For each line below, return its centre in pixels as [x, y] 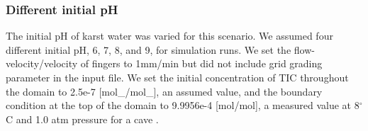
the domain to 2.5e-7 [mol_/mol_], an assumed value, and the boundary [164, 91]
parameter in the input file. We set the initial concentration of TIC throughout [177, 77]
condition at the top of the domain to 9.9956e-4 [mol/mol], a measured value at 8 [183, 105]
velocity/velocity [42, 63]
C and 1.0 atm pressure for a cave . [82, 119]
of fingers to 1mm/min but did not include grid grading [201, 63]
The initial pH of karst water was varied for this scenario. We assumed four [169, 36]
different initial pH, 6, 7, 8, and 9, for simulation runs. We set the [149, 49]
